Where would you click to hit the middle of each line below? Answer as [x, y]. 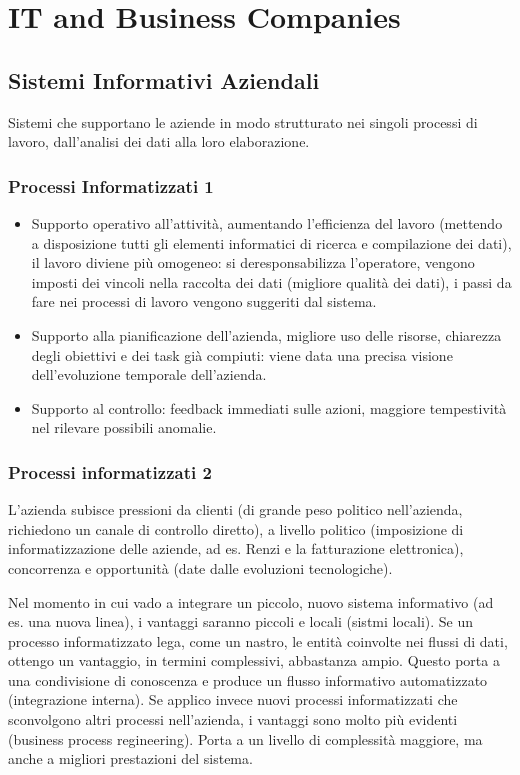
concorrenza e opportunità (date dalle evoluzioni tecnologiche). [200, 567]
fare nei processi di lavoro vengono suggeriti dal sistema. [204, 301]
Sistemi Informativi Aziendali [164, 79]
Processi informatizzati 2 [110, 471]
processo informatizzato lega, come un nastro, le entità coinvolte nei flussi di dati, [258, 640]
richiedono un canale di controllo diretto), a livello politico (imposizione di [236, 528]
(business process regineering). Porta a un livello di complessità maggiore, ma [245, 738]
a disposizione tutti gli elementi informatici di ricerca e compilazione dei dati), [271, 242]
